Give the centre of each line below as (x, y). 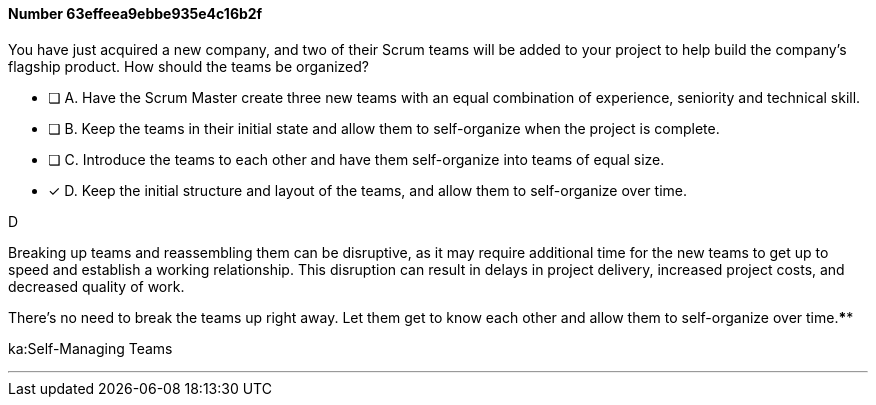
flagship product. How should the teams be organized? (188, 66)
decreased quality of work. (96, 286)
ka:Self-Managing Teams (90, 348)
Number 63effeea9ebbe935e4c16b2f (135, 13)
